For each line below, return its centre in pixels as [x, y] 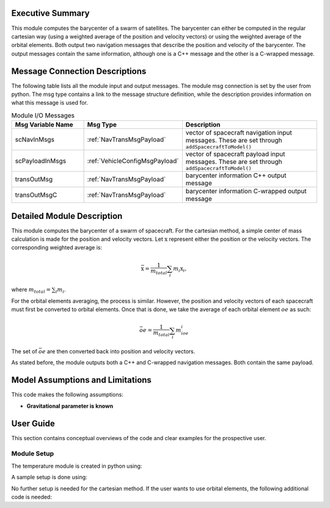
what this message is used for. [50, 103]
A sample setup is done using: [50, 477]
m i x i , [180, 269]
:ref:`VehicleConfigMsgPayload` [133, 161]
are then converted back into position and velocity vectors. [121, 352]
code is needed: [31, 497]
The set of [24, 352]
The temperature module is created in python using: [77, 466]
